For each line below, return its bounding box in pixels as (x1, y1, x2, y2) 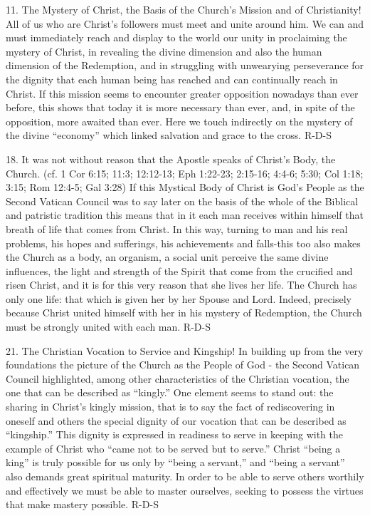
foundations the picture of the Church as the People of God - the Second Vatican (6, 357, 360, 372)
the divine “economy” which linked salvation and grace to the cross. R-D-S (6, 128, 332, 143)
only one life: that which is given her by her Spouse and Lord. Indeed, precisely (6, 291, 351, 306)
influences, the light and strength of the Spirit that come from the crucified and (6, 263, 353, 278)
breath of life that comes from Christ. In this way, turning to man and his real (6, 221, 348, 236)
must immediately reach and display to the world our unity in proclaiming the (6, 30, 347, 45)
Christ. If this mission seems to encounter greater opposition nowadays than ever (6, 86, 359, 100)
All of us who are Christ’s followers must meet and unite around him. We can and (6, 16, 364, 31)
